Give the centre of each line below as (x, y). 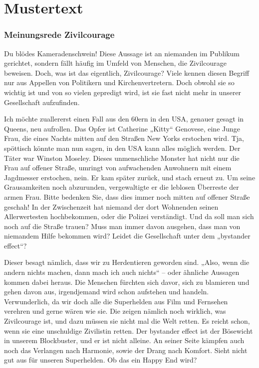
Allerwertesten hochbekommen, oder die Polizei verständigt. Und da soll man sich (129, 216)
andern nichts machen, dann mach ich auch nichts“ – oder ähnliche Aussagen (122, 272)
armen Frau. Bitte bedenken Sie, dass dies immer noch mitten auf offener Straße (127, 196)
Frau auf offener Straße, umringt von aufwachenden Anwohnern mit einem (118, 168)
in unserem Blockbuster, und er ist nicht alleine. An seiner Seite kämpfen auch (124, 340)
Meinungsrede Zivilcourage (59, 35)
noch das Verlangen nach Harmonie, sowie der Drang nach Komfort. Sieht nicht (126, 350)
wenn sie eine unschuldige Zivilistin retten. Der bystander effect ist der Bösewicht (129, 330)
